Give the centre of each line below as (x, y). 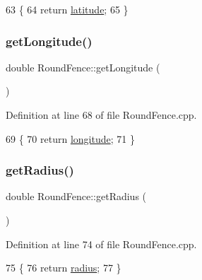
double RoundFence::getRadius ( (76, 196)
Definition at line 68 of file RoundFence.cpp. (101, 115)
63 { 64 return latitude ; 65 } (67, 9)
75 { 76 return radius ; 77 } (64, 268)
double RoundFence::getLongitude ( (83, 67)
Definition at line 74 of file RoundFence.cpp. (101, 244)
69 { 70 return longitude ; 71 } (70, 138)
